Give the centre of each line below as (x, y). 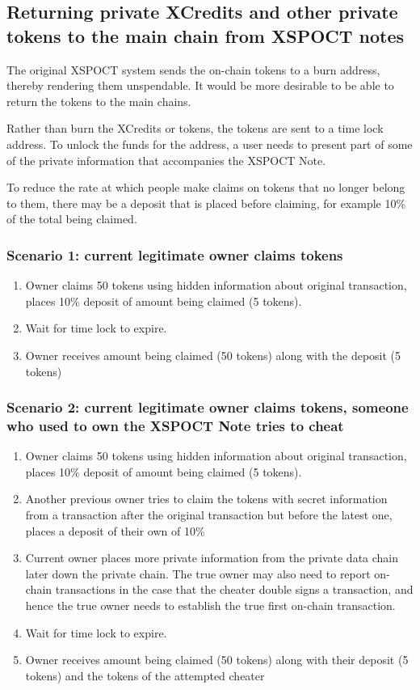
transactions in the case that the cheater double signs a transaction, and (234, 589)
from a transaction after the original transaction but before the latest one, (209, 515)
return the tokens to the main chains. (99, 101)
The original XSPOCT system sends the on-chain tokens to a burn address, (193, 69)
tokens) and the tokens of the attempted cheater (145, 675)
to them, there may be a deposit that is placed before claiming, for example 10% (206, 203)
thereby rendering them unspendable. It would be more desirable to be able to (200, 85)
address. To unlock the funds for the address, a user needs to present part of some (210, 144)
